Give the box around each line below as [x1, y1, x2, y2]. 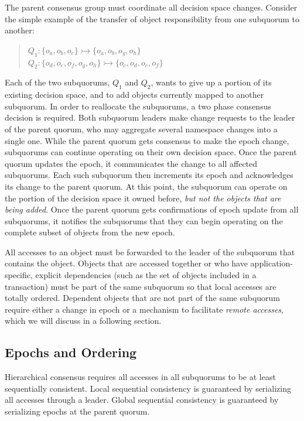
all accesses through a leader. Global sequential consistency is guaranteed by [5, 393, 279, 406]
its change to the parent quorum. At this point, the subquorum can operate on [5, 180, 288, 192]
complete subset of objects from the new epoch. [5, 226, 175, 238]
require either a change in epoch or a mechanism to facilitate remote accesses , [5, 303, 283, 315]
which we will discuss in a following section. [5, 314, 162, 327]
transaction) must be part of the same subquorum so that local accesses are [5, 280, 276, 292]
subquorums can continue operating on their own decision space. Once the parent [5, 146, 297, 158]
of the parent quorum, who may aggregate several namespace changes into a [5, 122, 278, 135]
